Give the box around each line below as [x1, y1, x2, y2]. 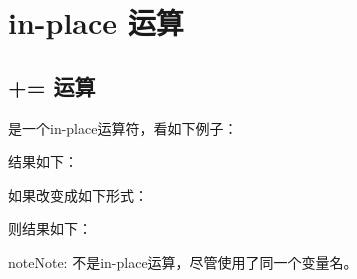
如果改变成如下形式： [8, 184, 148, 205]
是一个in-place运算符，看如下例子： [8, 117, 238, 138]
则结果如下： [8, 218, 92, 239]
